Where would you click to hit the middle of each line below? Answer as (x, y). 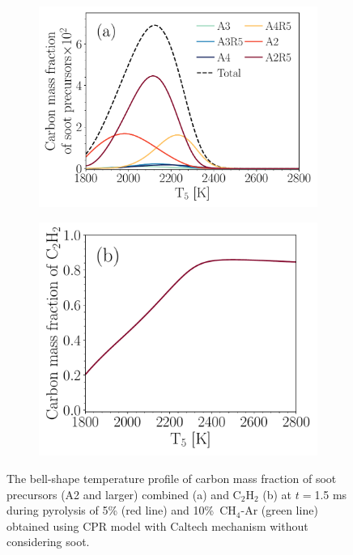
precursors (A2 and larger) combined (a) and (118, 494)
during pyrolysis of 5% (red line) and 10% (111, 510)
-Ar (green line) (279, 510)
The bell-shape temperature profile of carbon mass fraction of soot (172, 478)
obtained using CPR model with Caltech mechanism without (157, 525)
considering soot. (48, 542)
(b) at (277, 494)
